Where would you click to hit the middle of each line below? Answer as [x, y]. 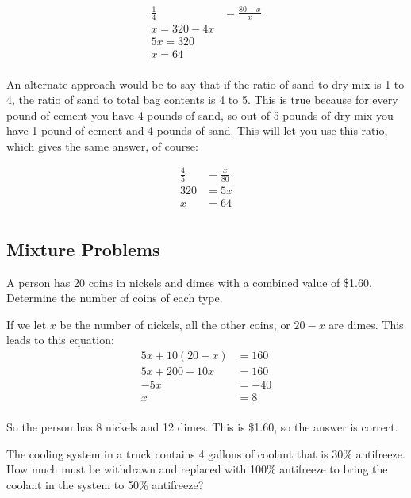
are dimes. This [366, 324]
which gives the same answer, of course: [102, 146]
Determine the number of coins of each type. [115, 298]
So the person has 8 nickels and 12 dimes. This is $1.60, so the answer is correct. [202, 427]
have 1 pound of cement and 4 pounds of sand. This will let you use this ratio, [197, 130]
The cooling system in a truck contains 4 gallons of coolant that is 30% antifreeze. [206, 453]
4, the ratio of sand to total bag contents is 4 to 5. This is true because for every [202, 100]
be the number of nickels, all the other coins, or [175, 324]
